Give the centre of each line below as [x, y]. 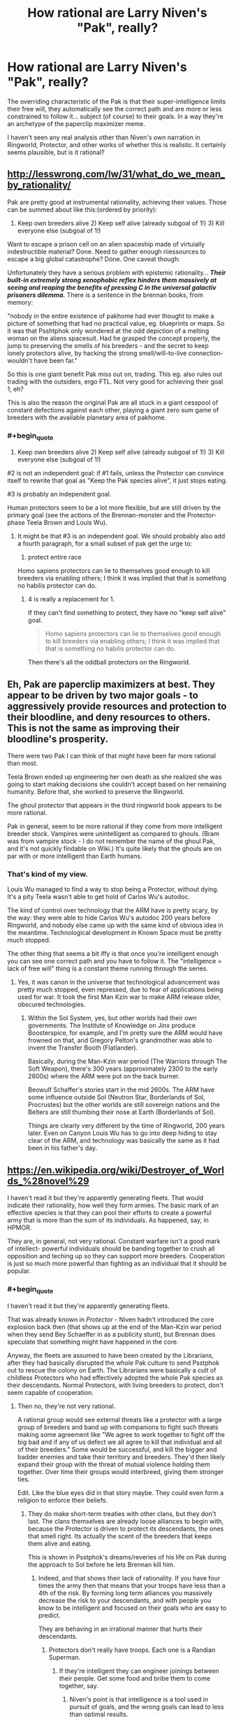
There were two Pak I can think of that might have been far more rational [112, 756]
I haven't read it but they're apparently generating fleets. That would [105, 1198]
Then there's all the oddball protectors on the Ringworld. [109, 662]
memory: [20, 302]
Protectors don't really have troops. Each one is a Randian [132, 1650]
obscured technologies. [51, 1005]
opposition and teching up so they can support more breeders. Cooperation [116, 1256]
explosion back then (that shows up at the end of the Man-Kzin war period [115, 1327]
